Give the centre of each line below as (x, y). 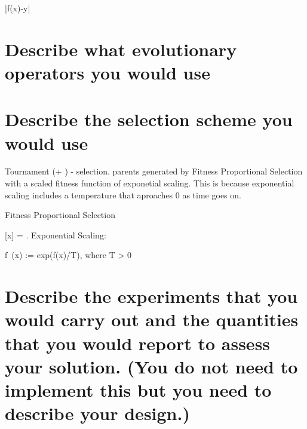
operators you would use (108, 72)
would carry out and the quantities (152, 319)
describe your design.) (97, 413)
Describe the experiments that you (151, 296)
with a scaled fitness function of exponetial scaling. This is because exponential (150, 183)
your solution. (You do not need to (151, 366)
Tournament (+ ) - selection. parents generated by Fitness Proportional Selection (154, 171)
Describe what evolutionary (121, 49)
